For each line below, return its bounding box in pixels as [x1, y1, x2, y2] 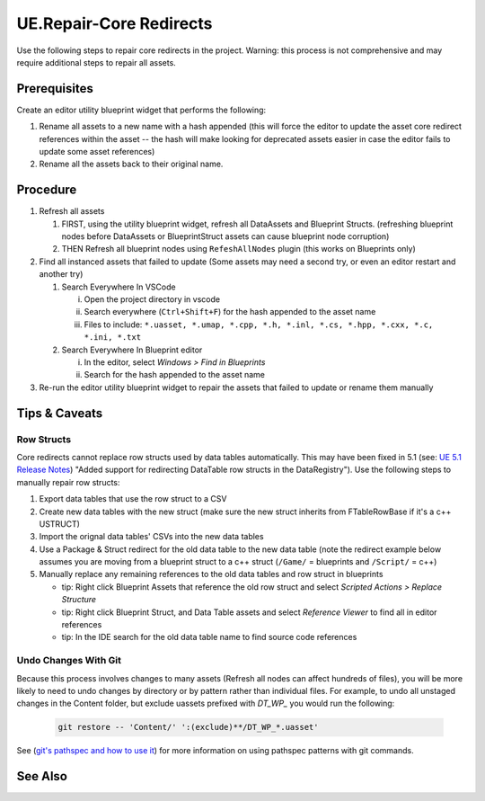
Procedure [16, 182, 77, 198]
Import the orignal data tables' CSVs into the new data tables [39, 531, 264, 542]
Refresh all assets [39, 206, 105, 217]
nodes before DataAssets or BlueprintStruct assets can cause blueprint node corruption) [61, 231, 390, 242]
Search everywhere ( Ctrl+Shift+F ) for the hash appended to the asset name [84, 307, 376, 317]
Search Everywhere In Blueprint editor [61, 344, 203, 355]
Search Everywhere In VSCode [61, 281, 176, 292]
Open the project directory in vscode [84, 294, 220, 305]
